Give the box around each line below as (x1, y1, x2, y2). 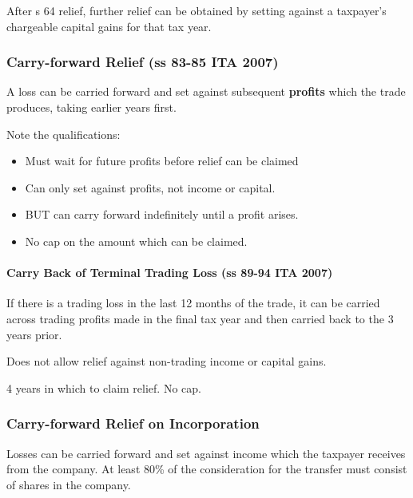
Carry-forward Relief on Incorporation (6, 413, 260, 433)
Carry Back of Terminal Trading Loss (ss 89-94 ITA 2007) (6, 264, 333, 281)
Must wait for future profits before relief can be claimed (25, 152, 299, 169)
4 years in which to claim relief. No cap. (6, 379, 201, 396)
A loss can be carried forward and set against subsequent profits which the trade (6, 83, 406, 100)
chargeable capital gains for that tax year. (6, 18, 212, 34)
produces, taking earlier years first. (6, 99, 177, 115)
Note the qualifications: (6, 125, 121, 142)
